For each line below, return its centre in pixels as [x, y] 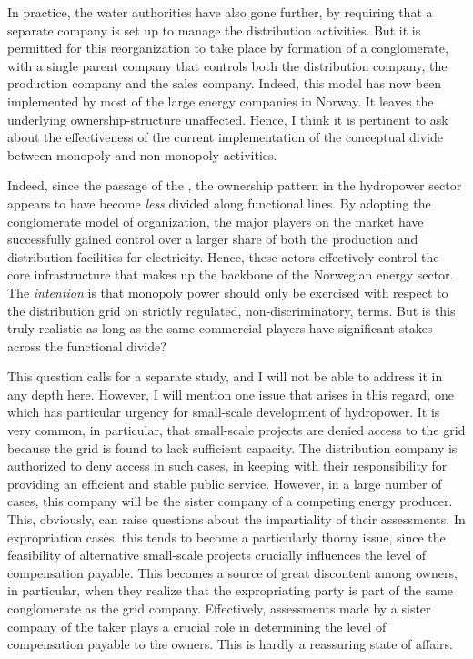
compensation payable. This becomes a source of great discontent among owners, [232, 572]
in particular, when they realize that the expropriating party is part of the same [231, 590]
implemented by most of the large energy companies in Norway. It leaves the [221, 101]
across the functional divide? [87, 345]
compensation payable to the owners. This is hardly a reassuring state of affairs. [231, 644]
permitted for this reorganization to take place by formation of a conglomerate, [228, 48]
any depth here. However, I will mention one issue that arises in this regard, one [231, 394]
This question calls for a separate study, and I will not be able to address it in [225, 376]
